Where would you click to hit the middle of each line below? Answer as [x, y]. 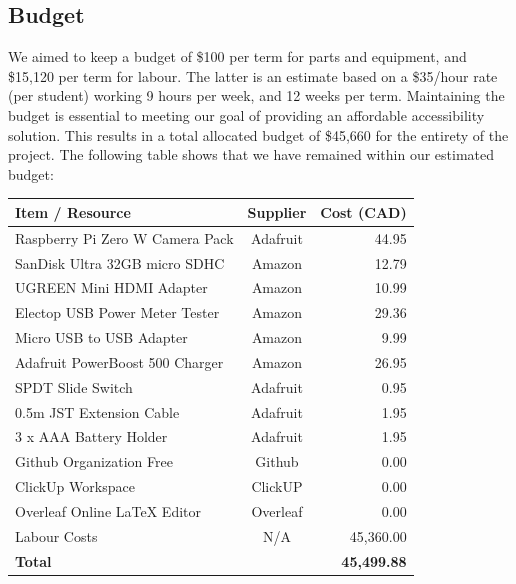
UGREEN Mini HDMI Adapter [111, 287]
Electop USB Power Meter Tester [117, 312]
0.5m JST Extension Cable [97, 411]
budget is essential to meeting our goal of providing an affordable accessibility [246, 114]
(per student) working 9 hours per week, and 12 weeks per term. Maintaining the [256, 95]
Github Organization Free [94, 461]
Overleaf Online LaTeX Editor [108, 510]
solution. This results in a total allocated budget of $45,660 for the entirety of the [258, 134]
